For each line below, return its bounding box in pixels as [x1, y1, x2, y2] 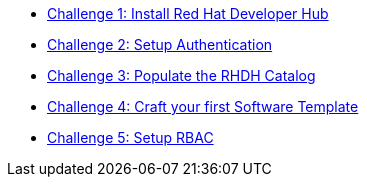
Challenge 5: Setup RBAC [47, 129, 214, 146]
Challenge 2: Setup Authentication [47, 36, 273, 53]
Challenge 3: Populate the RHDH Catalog [47, 67, 316, 84]
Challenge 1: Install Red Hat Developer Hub [47, 5, 329, 22]
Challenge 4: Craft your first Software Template [47, 98, 359, 115]
